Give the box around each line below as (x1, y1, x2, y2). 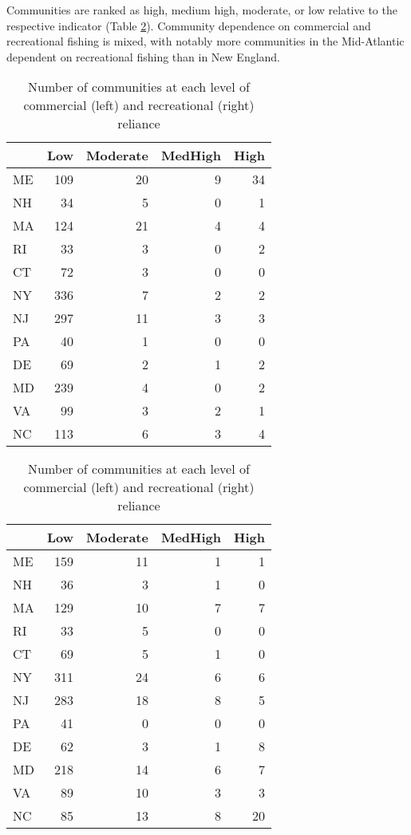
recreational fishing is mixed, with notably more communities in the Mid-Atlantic (6, 33, 405, 49)
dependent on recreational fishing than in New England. (6, 48, 281, 65)
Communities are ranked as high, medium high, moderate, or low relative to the (6, 2, 397, 18)
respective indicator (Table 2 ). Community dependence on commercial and (6, 17, 371, 33)
